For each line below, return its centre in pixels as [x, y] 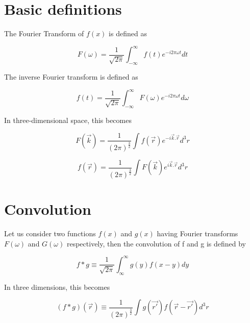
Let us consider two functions [50, 233]
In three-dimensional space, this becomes [68, 120]
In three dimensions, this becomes [57, 287]
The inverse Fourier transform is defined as [71, 77]
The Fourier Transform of [44, 33]
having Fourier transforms [197, 233]
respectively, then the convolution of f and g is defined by [156, 243]
